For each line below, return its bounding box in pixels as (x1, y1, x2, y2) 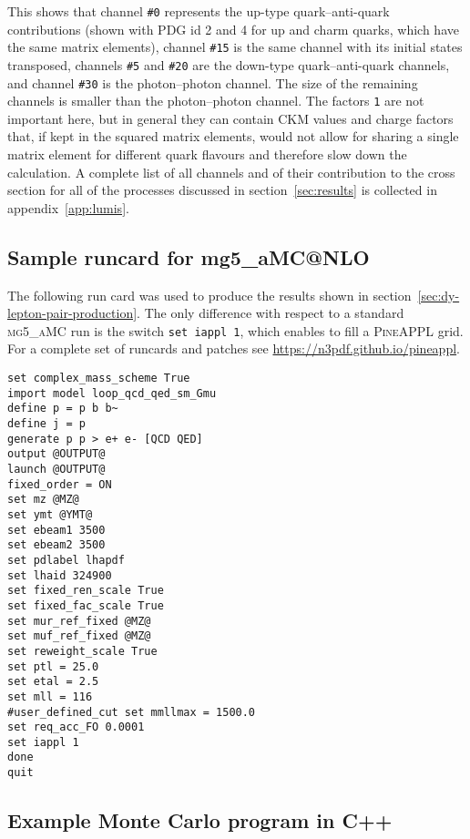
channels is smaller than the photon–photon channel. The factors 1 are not (7, 91, 424, 110)
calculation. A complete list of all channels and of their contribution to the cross (7, 162, 455, 181)
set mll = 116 (7, 690, 93, 703)
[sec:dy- (417, 285, 460, 304)
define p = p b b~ (7, 402, 118, 415)
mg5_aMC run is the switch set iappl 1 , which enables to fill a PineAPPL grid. (7, 321, 464, 340)
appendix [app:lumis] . (7, 198, 129, 217)
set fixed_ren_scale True (7, 584, 164, 598)
